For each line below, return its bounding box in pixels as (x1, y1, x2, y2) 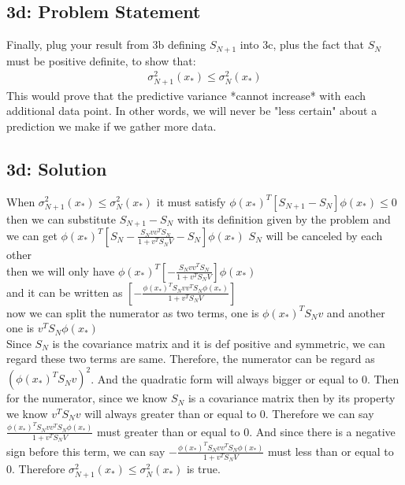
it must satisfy (156, 193, 226, 209)
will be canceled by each (266, 227, 383, 243)
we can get (6, 227, 58, 243)
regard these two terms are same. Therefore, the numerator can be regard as (6, 350, 375, 367)
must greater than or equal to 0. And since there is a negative (97, 423, 396, 439)
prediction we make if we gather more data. (6, 117, 217, 134)
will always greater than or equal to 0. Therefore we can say (84, 405, 374, 422)
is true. (186, 461, 221, 477)
